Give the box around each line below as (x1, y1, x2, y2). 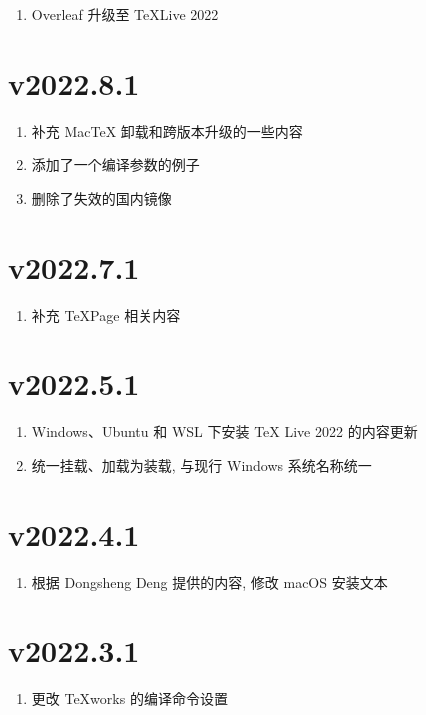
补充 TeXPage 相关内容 (31, 304, 181, 325)
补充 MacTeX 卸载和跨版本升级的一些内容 (31, 120, 303, 141)
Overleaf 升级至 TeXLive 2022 (31, 4, 219, 24)
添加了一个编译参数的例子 (31, 154, 200, 175)
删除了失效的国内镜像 (31, 187, 172, 208)
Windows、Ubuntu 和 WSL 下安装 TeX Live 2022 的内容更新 (31, 421, 418, 442)
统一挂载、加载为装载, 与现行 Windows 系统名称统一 (31, 454, 372, 475)
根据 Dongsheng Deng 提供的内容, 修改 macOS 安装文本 (31, 571, 388, 592)
